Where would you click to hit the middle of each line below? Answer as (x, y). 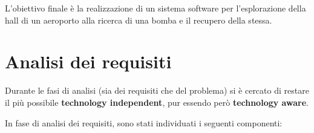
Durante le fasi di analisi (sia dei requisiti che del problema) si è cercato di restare (157, 90)
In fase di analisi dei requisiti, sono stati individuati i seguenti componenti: (144, 122)
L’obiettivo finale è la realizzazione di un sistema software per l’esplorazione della (155, 8)
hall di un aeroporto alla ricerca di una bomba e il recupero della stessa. (139, 20)
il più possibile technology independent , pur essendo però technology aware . (157, 102)
